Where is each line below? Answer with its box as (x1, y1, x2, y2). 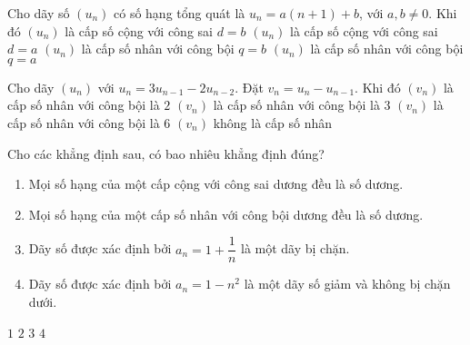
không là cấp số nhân (213, 113, 332, 132)
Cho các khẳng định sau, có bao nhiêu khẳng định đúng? (7, 143, 325, 163)
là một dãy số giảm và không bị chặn (244, 274, 451, 293)
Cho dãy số (7, 4, 70, 22)
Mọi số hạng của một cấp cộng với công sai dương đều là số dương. (28, 174, 404, 193)
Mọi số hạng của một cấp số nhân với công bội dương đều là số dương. (28, 204, 424, 223)
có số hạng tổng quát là (114, 4, 245, 22)
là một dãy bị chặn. (241, 239, 350, 258)
